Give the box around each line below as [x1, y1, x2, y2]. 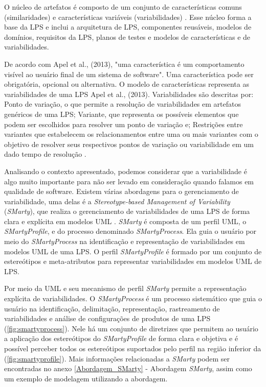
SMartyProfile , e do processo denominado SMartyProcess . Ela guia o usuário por [4, 226, 257, 236]
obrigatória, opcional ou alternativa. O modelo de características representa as [4, 79, 249, 89]
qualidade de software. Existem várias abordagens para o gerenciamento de [4, 186, 239, 197]
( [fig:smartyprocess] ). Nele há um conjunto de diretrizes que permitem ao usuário [4, 323, 258, 333]
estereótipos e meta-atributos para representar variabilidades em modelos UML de [4, 256, 262, 267]
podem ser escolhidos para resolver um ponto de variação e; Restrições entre [4, 118, 243, 129]
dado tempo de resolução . [4, 149, 86, 159]
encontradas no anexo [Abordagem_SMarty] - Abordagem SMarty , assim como [4, 363, 252, 374]
